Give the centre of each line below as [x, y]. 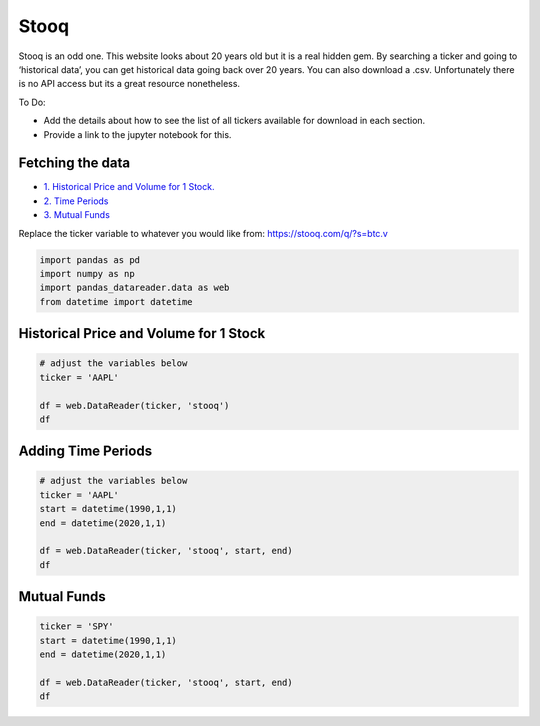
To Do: [32, 102]
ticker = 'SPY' [76, 626]
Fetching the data [74, 163]
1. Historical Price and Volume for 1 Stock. [129, 187]
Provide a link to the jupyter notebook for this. [137, 134]
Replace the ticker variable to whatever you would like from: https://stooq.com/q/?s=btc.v [203, 233]
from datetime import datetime [116, 301]
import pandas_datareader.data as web [134, 288]
